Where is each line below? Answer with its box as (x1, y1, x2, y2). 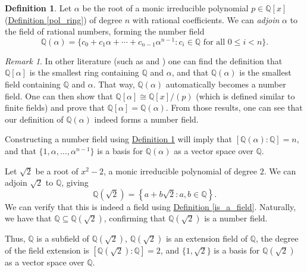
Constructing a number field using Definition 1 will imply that (5, 133, 232, 145)
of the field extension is (5, 244, 89, 257)
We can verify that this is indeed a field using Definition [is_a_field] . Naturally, (5, 200, 296, 212)
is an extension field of (165, 232, 248, 245)
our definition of (5, 112, 64, 125)
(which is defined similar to (196, 89, 295, 102)
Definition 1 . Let (5, 2, 72, 14)
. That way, (93, 78, 135, 90)
